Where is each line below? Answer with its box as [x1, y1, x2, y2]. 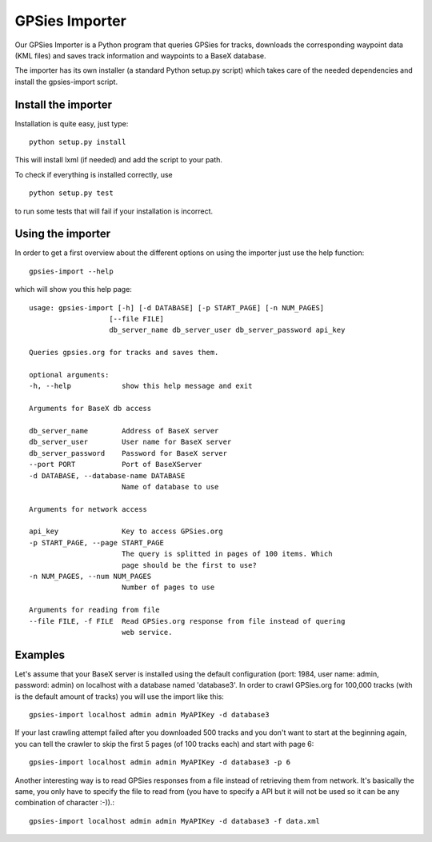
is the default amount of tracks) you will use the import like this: [14, 692, 224, 701]
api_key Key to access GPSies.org [29, 527, 223, 536]
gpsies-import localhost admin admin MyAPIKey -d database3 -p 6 [29, 758, 291, 767]
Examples [14, 648, 66, 661]
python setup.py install [29, 138, 126, 147]
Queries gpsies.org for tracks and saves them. [29, 348, 219, 357]
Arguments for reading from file [29, 605, 160, 615]
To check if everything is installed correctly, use [14, 170, 173, 179]
